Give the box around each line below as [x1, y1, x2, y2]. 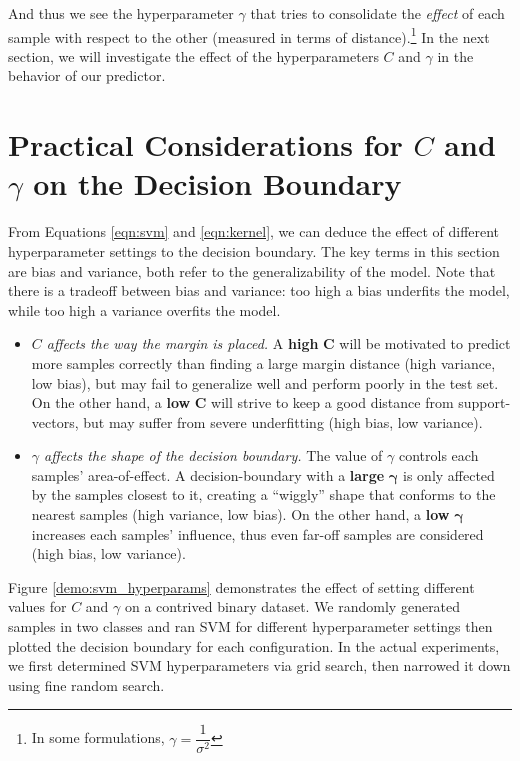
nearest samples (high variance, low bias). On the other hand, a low [31, 504, 450, 525]
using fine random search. [8, 674, 165, 695]
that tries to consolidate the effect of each [250, 3, 505, 23]
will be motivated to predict [339, 333, 511, 354]
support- [458, 392, 511, 413]
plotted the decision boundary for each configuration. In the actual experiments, [8, 635, 500, 656]
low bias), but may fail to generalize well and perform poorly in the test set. [31, 372, 499, 393]
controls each [399, 445, 479, 466]
